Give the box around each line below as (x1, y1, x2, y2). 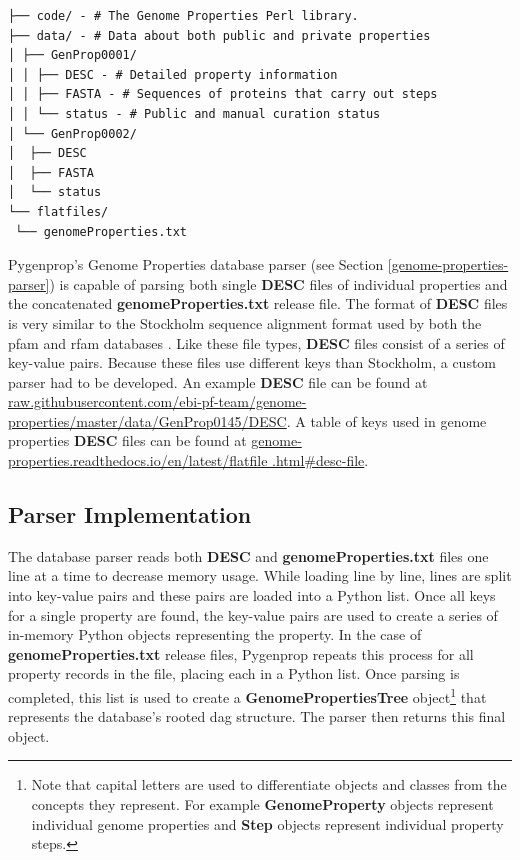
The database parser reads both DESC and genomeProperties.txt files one (8, 545, 489, 566)
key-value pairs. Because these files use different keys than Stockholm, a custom (8, 352, 497, 373)
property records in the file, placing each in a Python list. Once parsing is (8, 663, 460, 684)
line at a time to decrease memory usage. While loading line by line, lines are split (8, 565, 512, 586)
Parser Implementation (8, 499, 252, 530)
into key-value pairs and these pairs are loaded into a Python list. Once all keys (8, 585, 496, 606)
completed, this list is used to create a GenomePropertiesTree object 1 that (8, 684, 487, 707)
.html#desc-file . (272, 450, 369, 471)
